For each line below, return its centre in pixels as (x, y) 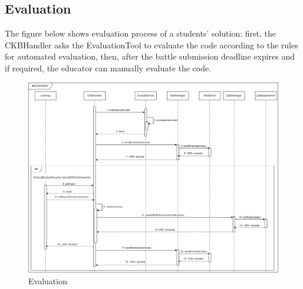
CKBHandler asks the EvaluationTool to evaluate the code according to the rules (151, 45)
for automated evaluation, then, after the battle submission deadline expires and (150, 56)
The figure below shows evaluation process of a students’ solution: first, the (140, 33)
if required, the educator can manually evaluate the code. (108, 68)
